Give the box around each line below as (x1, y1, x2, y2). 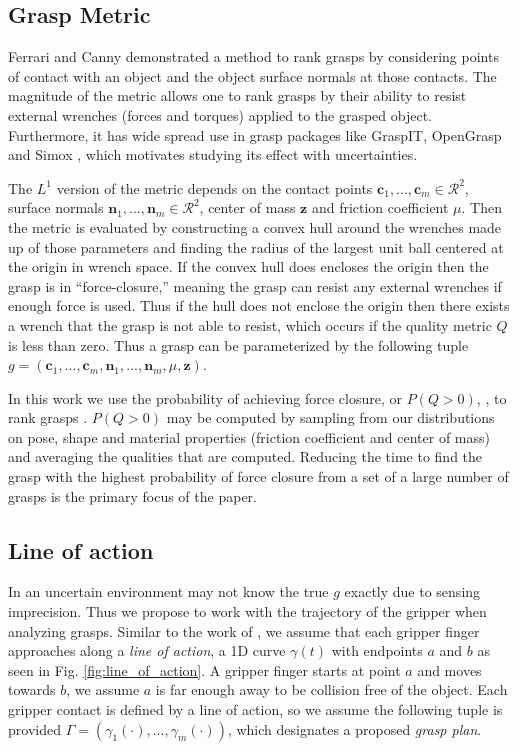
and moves (417, 659, 482, 680)
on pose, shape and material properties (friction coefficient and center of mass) (8, 426, 491, 447)
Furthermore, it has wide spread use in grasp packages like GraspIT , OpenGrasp (8, 124, 502, 145)
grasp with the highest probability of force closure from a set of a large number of (8, 466, 509, 487)
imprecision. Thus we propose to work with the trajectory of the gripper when (8, 601, 487, 622)
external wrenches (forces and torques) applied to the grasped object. (8, 104, 433, 125)
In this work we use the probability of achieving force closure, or (8, 387, 402, 408)
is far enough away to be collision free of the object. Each (155, 679, 508, 700)
